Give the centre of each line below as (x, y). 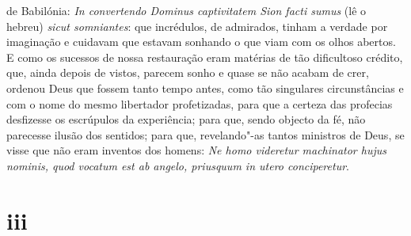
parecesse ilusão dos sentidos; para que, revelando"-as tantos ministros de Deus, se (205, 134)
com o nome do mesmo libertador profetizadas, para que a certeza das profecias (200, 103)
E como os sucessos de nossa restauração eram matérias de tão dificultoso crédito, (205, 57)
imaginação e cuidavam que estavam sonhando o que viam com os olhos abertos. (201, 42)
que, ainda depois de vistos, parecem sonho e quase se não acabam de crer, (188, 72)
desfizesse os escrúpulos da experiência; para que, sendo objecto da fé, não (186, 119)
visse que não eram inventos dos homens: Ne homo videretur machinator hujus (197, 150)
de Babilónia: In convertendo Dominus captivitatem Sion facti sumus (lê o (186, 10)
